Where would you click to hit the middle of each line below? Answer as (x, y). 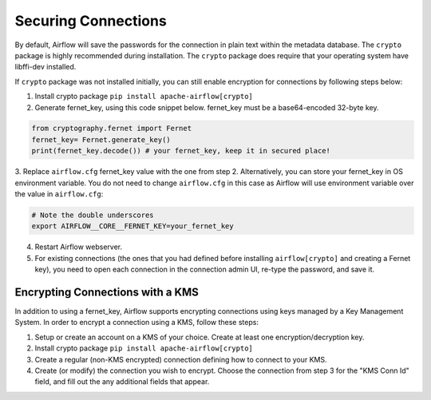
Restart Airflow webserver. (79, 247)
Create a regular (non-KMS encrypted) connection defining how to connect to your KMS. (181, 359)
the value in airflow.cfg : (59, 194)
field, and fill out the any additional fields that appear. (122, 382)
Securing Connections (91, 21)
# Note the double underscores (93, 215)
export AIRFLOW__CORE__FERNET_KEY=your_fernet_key (133, 226)
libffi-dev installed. (45, 67)
